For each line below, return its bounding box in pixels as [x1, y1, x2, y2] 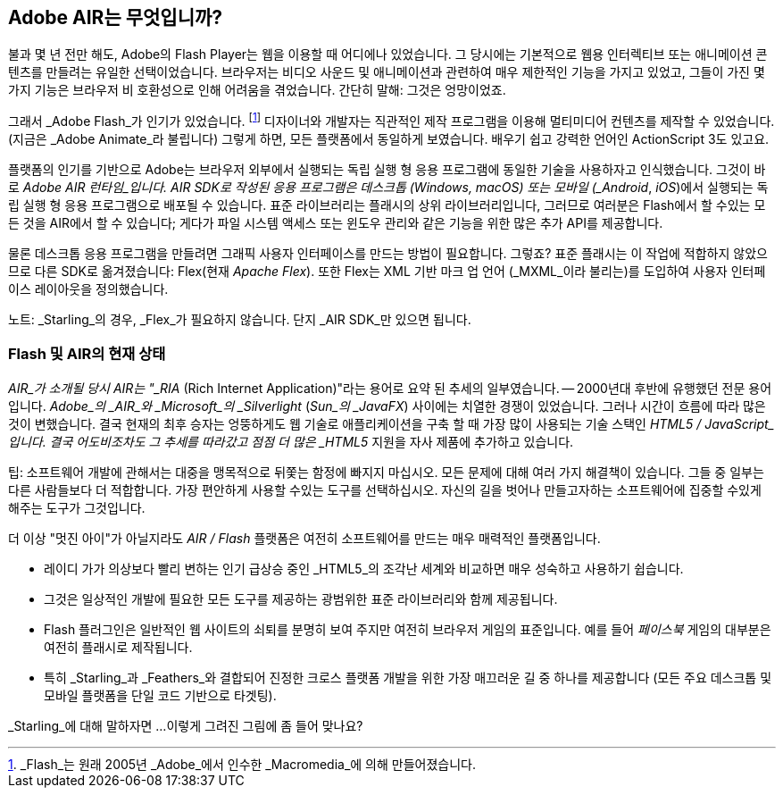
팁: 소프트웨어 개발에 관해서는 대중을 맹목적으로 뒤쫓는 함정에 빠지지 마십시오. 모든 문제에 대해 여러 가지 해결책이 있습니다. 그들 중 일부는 [8, 464, 764, 480]
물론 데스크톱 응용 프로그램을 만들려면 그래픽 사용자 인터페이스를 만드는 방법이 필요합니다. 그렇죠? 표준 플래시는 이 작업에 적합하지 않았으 [8, 246, 768, 262]
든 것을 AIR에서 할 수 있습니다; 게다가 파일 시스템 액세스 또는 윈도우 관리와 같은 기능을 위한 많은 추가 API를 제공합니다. [8, 215, 663, 231]
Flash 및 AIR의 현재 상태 [8, 345, 166, 364]
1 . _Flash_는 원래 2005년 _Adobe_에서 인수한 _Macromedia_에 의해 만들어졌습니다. [8, 756, 477, 772]
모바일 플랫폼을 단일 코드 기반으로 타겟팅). [44, 687, 277, 703]
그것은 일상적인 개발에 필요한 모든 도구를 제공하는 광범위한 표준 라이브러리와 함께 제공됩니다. [44, 590, 558, 607]
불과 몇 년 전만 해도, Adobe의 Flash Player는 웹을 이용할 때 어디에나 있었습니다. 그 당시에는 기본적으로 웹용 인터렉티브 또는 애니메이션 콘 [8, 46, 768, 63]
